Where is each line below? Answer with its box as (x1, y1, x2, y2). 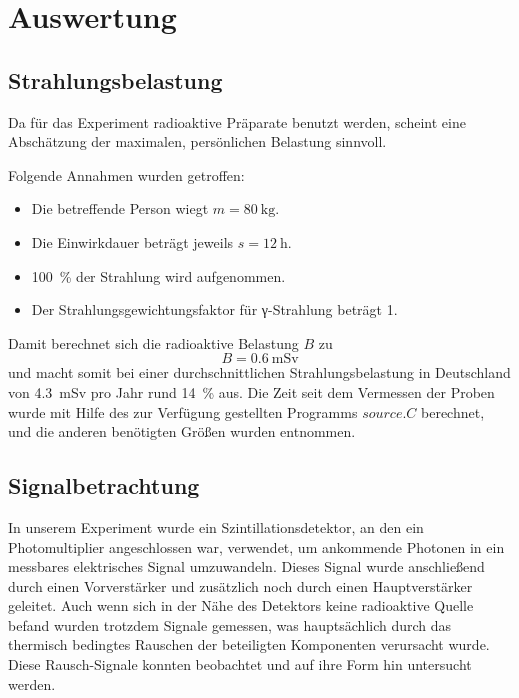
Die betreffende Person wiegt (31, 198, 209, 219)
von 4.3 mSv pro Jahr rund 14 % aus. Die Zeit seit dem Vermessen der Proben (8, 381, 495, 402)
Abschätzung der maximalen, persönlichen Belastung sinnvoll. (8, 131, 387, 152)
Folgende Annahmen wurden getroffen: (8, 164, 245, 185)
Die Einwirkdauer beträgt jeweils (31, 231, 234, 252)
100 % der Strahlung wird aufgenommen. (31, 265, 286, 286)
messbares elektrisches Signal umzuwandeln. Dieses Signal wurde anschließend (8, 556, 485, 577)
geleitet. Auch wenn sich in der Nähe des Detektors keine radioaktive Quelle (8, 595, 474, 616)
